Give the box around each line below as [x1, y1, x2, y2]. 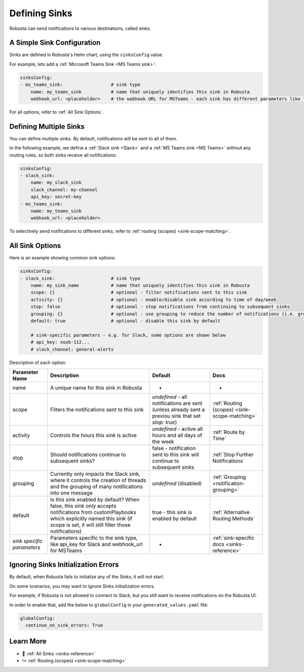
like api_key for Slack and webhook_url [50, 540, 143, 547]
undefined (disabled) [152, 479, 202, 487]
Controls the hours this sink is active [50, 431, 137, 438]
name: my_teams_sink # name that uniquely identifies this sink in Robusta [30, 89, 250, 95]
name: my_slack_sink [30, 180, 82, 185]
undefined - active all [152, 425, 203, 432]
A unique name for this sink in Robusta [50, 384, 142, 391]
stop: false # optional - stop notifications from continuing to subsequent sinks [30, 304, 290, 310]
